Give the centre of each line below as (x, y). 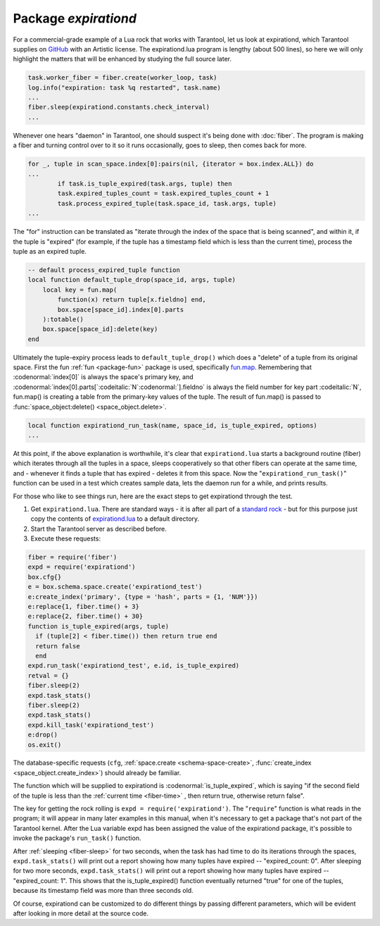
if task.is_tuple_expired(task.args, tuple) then (145, 184)
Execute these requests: (66, 538)
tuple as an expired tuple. (50, 251)
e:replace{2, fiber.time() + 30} (85, 616)
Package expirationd (75, 18)
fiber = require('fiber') (72, 557)
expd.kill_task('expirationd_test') (91, 725)
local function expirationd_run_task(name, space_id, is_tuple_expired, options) (173, 425)
